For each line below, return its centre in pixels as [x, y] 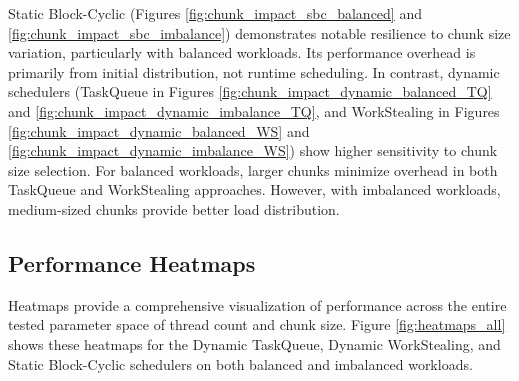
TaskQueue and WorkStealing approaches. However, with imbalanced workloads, [254, 189]
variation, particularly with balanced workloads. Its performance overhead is [242, 52]
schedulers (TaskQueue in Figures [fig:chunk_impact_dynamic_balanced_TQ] [250, 91]
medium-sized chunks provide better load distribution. [174, 208]
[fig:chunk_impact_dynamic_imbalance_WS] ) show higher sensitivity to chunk [253, 150]
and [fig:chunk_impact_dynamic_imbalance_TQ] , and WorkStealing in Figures [254, 110]
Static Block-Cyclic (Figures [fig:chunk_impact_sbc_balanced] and [215, 13]
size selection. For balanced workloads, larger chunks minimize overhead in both [253, 169]
